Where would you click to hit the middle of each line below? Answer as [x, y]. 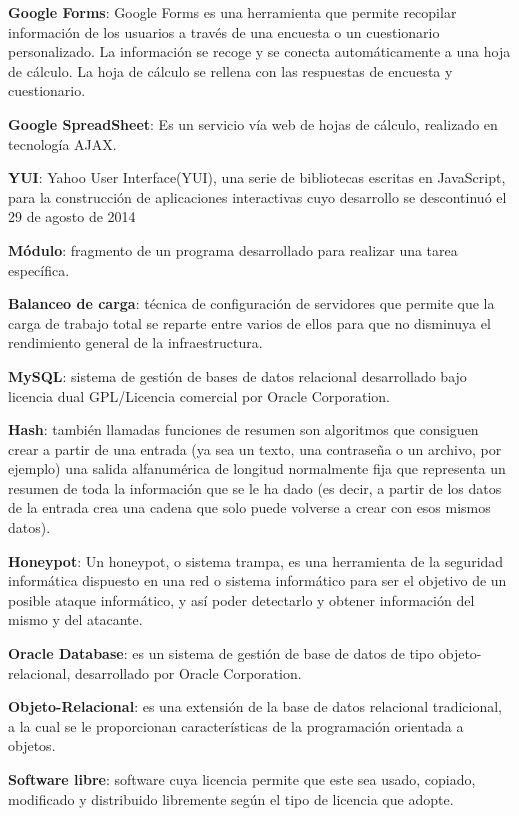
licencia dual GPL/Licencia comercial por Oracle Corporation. [199, 395]
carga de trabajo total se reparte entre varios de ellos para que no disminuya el [249, 322]
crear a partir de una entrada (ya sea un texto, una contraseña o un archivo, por [255, 448]
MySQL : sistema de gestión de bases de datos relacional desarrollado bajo [237, 375]
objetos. [32, 745]
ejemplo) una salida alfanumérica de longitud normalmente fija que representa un [257, 468]
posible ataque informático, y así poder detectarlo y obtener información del [241, 599]
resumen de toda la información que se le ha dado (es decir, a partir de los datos [255, 487]
